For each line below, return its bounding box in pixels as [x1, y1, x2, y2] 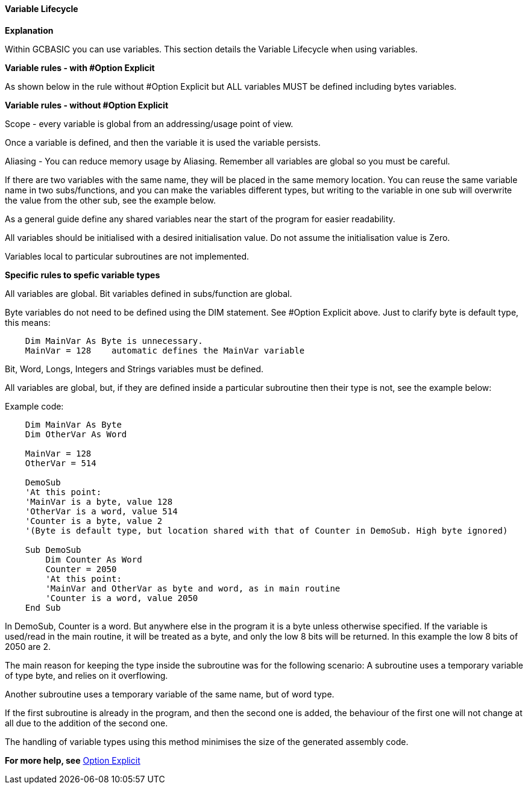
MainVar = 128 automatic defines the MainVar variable [25, 345, 305, 355]
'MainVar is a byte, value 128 [25, 496, 173, 507]
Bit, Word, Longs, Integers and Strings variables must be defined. [5, 363, 264, 374]
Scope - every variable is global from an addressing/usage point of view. [5, 118, 294, 129]
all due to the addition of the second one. [5, 717, 168, 728]
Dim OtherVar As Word [25, 429, 127, 439]
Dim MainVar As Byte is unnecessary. [25, 335, 203, 346]
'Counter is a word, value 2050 [45, 593, 198, 603]
